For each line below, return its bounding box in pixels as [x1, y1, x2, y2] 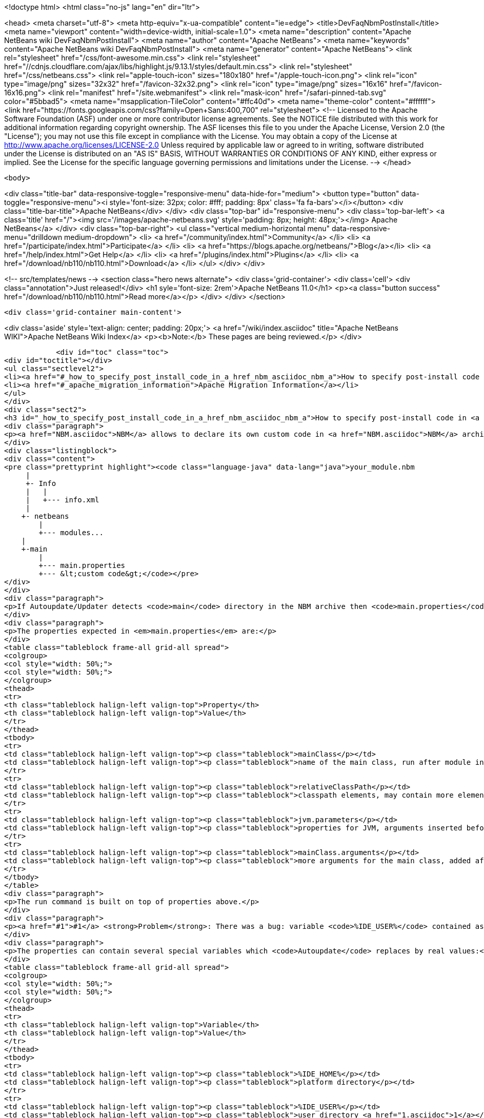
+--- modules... [38, 528, 104, 537]
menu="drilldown [4, 233, 63, 241]
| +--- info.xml [26, 496, 99, 504]
